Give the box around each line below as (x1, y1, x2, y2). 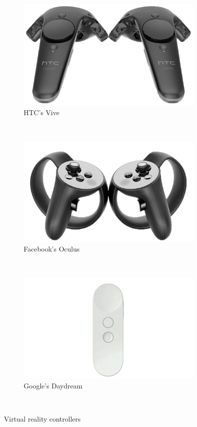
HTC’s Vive (24, 107, 60, 117)
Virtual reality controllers (4, 414, 81, 424)
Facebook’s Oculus (24, 244, 80, 254)
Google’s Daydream (24, 380, 83, 390)
